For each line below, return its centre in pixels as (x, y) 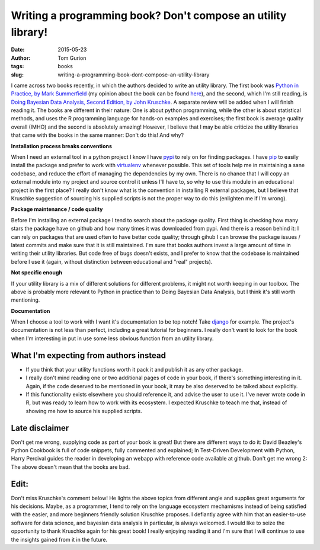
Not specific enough (36, 273)
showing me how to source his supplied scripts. (84, 411)
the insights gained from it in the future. (59, 539)
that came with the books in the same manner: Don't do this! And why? (97, 135)
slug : (17, 75)
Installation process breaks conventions (62, 146)
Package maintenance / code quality (57, 209)
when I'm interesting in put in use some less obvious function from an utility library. (112, 338)
